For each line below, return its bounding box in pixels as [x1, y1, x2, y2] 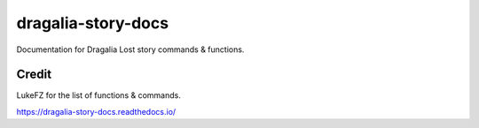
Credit [16, 67, 52, 82]
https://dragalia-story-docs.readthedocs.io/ [16, 106, 177, 117]
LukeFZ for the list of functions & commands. [16, 90, 181, 101]
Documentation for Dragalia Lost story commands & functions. [16, 44, 245, 55]
